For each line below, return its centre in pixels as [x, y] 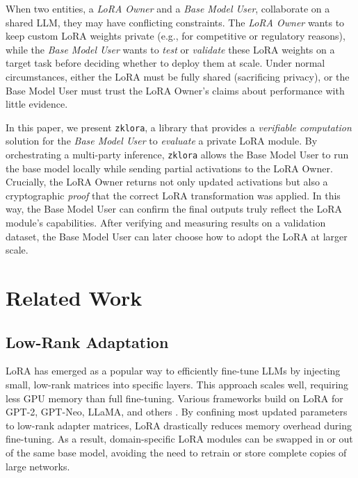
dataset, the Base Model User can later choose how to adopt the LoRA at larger [177, 236]
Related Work [74, 297]
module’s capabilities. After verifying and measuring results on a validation [166, 223]
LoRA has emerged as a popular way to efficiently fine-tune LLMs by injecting [173, 371]
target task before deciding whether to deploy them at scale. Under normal [165, 63]
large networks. [38, 466]
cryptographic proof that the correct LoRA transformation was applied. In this [173, 195]
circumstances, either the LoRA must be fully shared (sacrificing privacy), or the [178, 76]
